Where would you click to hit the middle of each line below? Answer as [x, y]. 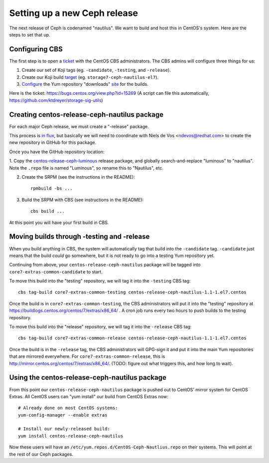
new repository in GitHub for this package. [53, 143]
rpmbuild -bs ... [52, 189]
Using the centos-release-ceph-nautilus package [88, 377]
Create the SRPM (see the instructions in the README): [78, 177]
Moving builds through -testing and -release [79, 237]
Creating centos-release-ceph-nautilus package [86, 115]
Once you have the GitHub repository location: [57, 152]
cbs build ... [48, 211]
